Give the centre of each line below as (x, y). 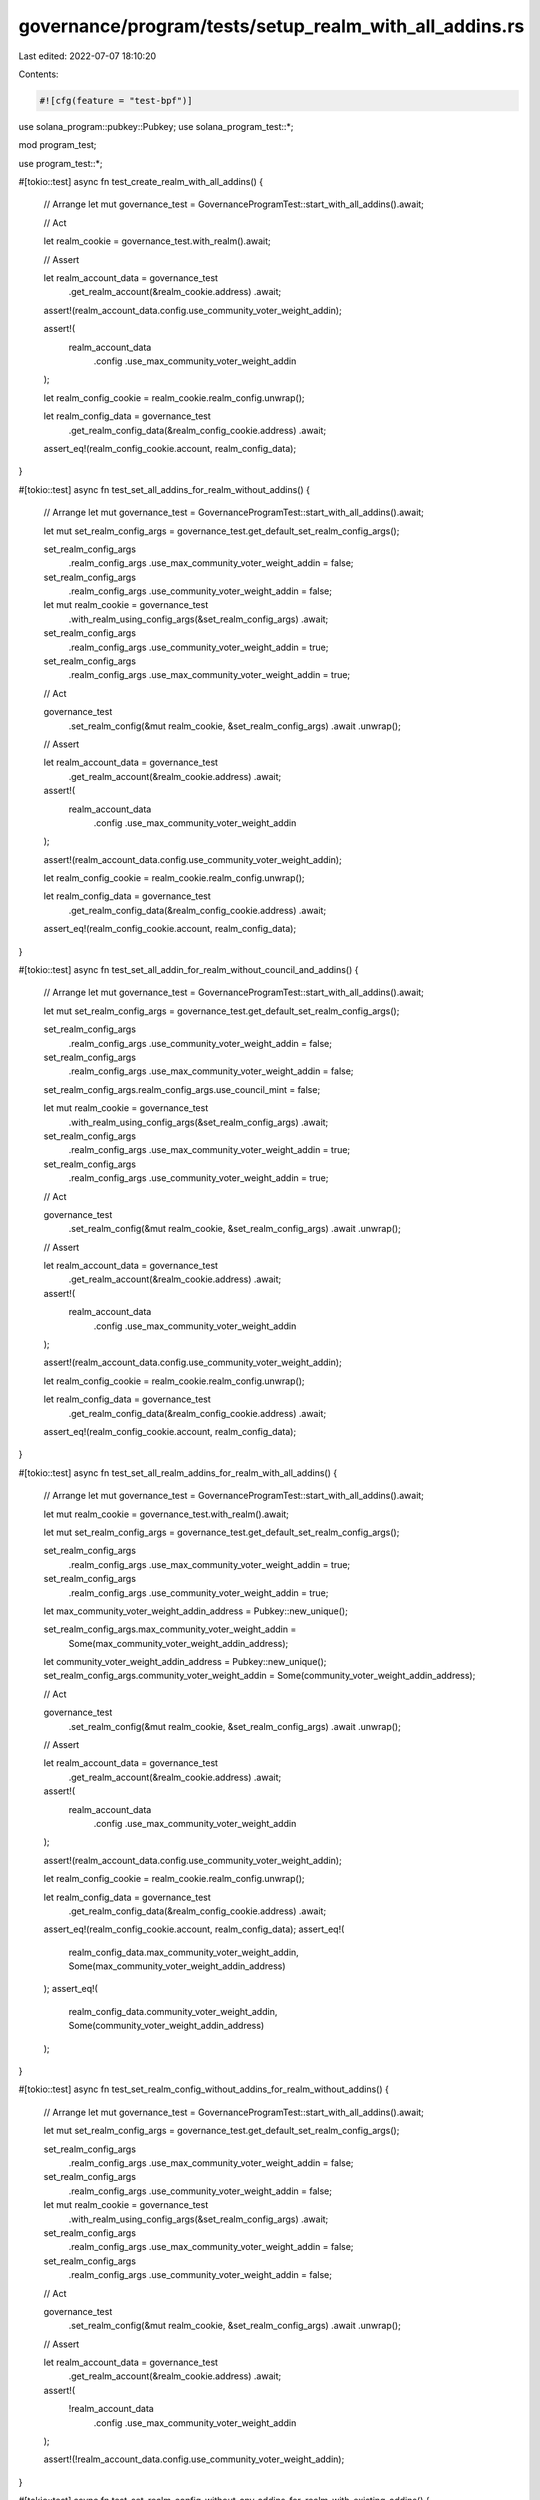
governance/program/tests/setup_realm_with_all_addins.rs (271, 26)
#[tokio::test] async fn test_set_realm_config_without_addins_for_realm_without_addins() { (203, 2089)
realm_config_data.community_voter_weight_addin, (173, 2011)
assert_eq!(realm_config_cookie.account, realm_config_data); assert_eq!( (194, 1929)
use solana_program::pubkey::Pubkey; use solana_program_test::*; (156, 126)
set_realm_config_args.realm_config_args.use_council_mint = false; (182, 1089)
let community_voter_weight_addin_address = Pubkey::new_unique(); (185, 1662)
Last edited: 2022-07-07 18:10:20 (87, 56)
